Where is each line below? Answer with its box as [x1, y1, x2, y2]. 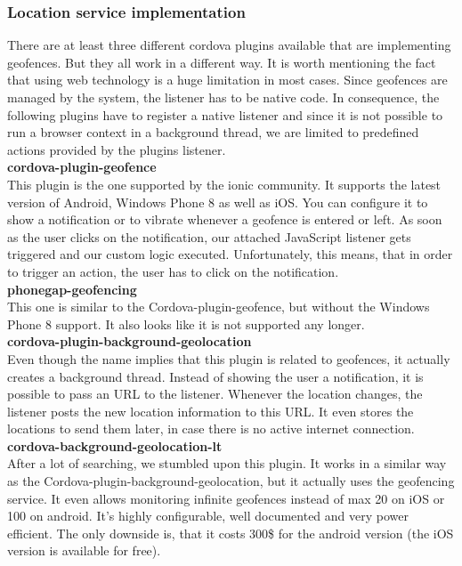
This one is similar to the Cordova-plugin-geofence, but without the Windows [7, 297, 430, 316]
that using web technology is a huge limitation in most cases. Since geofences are [7, 70, 448, 89]
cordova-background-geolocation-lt [7, 436, 223, 455]
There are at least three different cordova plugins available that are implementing [7, 36, 451, 54]
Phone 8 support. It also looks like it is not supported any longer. [7, 314, 365, 333]
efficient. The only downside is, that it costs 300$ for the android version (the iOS [7, 523, 454, 542]
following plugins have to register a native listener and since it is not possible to [7, 105, 443, 124]
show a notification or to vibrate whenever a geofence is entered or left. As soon [7, 210, 442, 229]
